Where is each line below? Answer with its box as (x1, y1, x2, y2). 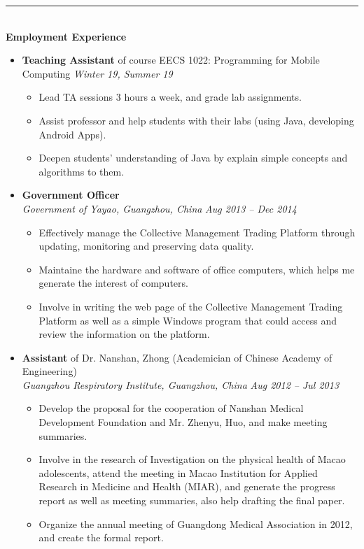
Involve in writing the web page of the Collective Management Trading (38, 299, 343, 313)
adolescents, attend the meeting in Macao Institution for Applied (38, 465, 318, 480)
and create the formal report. (38, 530, 164, 545)
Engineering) (22, 364, 77, 378)
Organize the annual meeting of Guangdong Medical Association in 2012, (38, 516, 353, 531)
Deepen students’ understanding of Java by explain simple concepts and (38, 150, 348, 165)
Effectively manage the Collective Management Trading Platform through (38, 224, 356, 239)
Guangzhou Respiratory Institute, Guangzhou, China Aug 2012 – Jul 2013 (22, 377, 339, 392)
